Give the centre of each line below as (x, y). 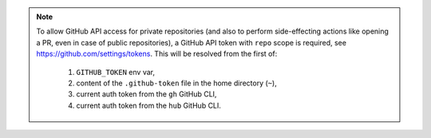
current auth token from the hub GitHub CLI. (148, 105)
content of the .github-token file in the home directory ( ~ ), (176, 83)
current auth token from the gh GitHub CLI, (146, 94)
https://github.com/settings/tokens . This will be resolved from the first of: (157, 54)
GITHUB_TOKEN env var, (116, 72)
